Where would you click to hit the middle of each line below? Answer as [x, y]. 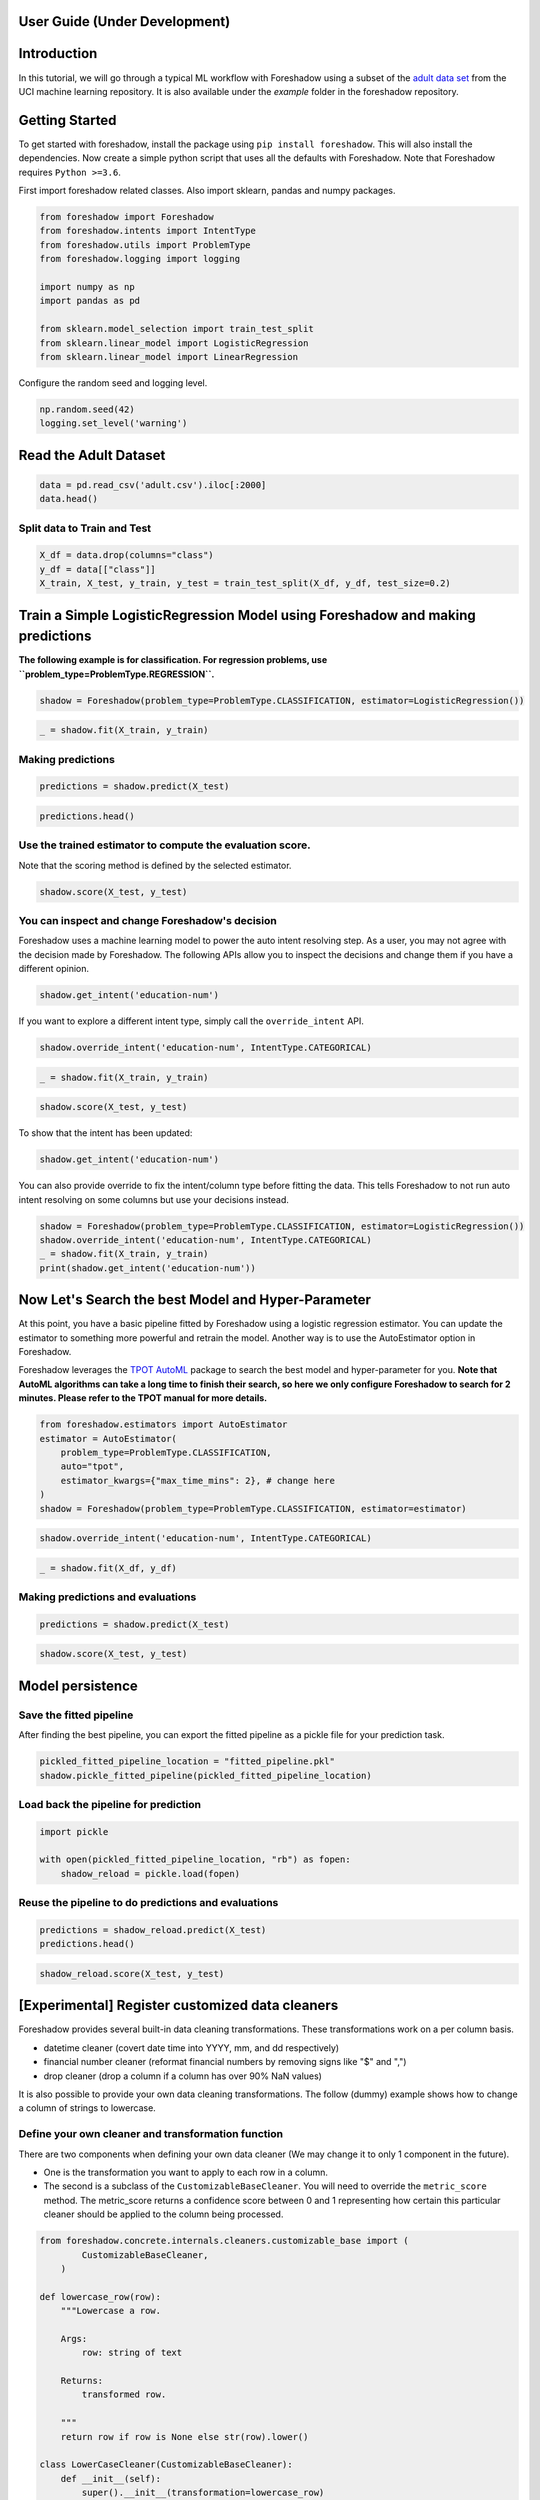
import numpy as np [87, 286]
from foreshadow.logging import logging [139, 259]
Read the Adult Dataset [92, 455]
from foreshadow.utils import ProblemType [145, 244]
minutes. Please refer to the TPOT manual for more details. [143, 1398]
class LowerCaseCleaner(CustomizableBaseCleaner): [166, 2464]
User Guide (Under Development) [124, 21]
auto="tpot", [92, 1466]
